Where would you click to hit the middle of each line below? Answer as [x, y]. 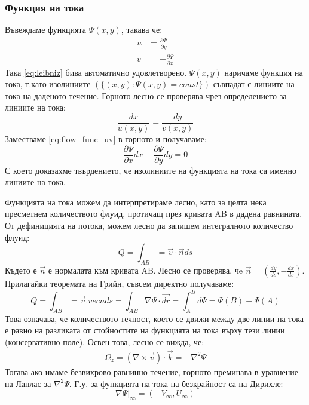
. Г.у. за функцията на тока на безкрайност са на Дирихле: [176, 383]
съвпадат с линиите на [254, 84]
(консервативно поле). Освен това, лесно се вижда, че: [105, 342]
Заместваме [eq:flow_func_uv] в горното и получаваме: [106, 138]
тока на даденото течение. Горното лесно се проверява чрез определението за [146, 95]
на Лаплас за [28, 383]
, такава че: [142, 30]
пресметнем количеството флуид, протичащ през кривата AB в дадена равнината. [154, 214]
